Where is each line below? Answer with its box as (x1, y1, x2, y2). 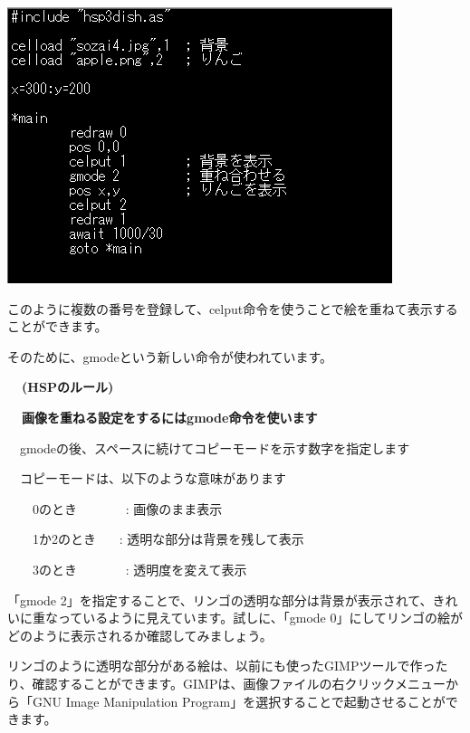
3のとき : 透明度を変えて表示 (32, 559, 247, 578)
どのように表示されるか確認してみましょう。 (7, 625, 273, 644)
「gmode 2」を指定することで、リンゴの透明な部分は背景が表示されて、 (7, 590, 433, 609)
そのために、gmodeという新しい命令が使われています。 (7, 347, 333, 366)
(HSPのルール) (22, 377, 114, 396)
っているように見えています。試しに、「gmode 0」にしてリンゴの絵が (57, 608, 464, 627)
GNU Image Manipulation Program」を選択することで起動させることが (32, 691, 446, 710)
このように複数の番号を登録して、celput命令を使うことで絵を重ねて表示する (7, 299, 458, 318)
